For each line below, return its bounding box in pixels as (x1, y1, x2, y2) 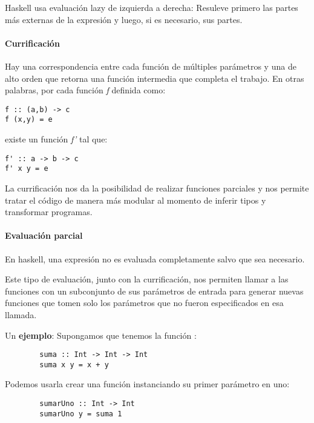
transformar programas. (5, 205, 93, 218)
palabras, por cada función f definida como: (5, 84, 166, 96)
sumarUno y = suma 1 (39, 409, 122, 418)
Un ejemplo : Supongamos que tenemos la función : (5, 328, 197, 341)
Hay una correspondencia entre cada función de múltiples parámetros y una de (5, 59, 296, 72)
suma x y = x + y (39, 360, 109, 369)
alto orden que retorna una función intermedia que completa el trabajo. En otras (5, 72, 304, 84)
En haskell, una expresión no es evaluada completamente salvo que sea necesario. (5, 252, 305, 265)
